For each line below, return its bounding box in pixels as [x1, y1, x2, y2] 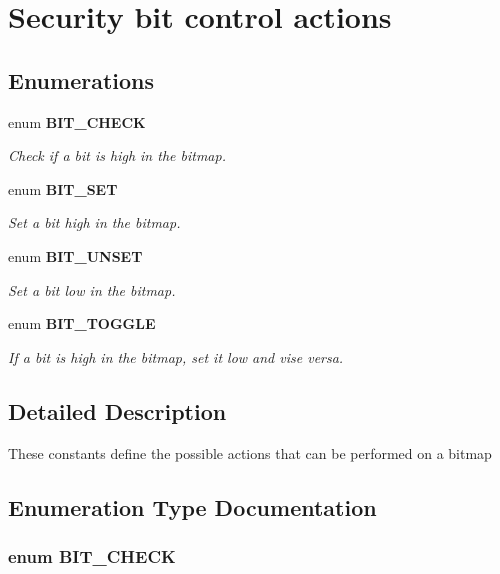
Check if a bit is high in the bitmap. [8, 145, 226, 166]
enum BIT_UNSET [8, 245, 143, 266]
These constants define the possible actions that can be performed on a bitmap [8, 442, 492, 463]
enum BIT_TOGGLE [8, 313, 156, 334]
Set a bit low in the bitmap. [8, 279, 176, 300]
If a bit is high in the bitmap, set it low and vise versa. [8, 346, 344, 367]
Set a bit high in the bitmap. [8, 212, 181, 233]
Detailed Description [8, 395, 227, 426]
